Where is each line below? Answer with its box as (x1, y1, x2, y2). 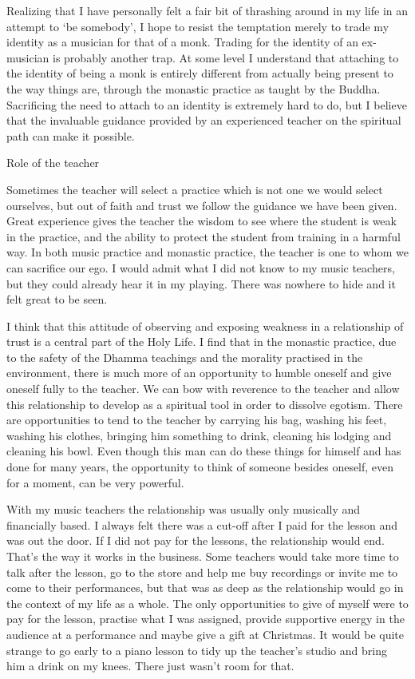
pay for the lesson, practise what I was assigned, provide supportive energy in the (6, 610, 405, 627)
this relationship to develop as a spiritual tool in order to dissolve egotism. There (6, 395, 403, 412)
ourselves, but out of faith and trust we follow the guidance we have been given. (6, 197, 397, 213)
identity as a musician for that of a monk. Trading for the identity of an (6, 34, 358, 50)
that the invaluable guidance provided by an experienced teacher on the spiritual (6, 112, 401, 129)
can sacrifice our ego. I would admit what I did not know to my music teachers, (6, 259, 395, 276)
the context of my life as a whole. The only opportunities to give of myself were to (6, 594, 409, 611)
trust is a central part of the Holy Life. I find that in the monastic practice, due (6, 333, 397, 350)
